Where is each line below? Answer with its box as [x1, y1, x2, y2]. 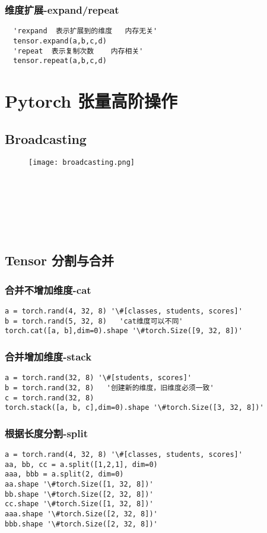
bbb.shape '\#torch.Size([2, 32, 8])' [5, 519, 158, 528]
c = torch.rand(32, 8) [5, 393, 94, 402]
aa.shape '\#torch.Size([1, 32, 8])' [5, 480, 154, 489]
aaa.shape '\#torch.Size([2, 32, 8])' [5, 510, 158, 519]
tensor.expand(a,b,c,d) [13, 36, 107, 45]
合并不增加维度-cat [5, 282, 91, 297]
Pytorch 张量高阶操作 [5, 89, 177, 113]
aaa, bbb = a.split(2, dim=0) [5, 470, 124, 479]
